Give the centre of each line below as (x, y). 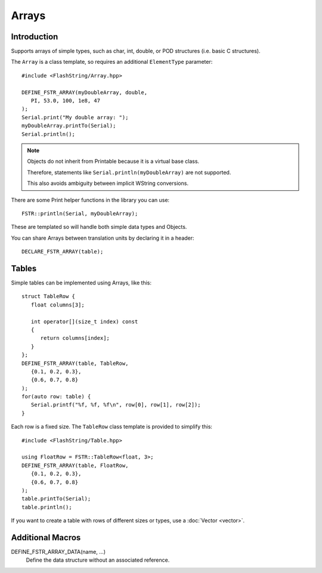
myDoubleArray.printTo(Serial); (69, 126)
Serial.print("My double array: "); (75, 117)
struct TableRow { (49, 296)
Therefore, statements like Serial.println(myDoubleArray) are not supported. (129, 172)
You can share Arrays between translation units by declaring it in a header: (103, 238)
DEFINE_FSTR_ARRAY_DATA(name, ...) (58, 552)
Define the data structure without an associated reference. (98, 560)
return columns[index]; (75, 338)
